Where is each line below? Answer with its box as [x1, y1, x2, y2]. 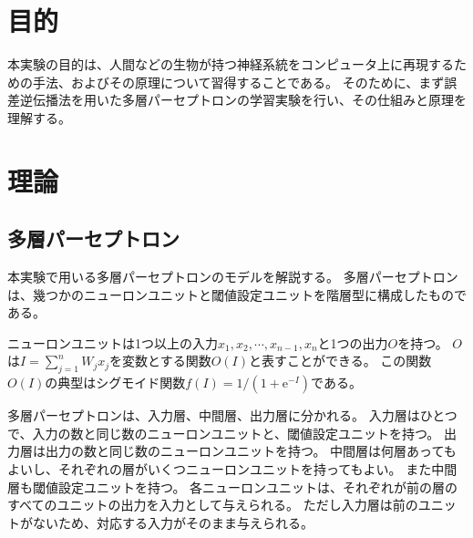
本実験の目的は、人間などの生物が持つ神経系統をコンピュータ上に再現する [7, 55, 454, 74]
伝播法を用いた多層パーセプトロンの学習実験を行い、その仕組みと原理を [32, 90, 467, 109]
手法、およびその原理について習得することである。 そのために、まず [32, 72, 445, 91]
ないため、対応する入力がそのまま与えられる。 [32, 512, 314, 532]
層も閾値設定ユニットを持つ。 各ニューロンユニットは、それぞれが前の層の [7, 477, 458, 496]
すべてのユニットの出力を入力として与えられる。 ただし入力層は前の [7, 495, 418, 514]
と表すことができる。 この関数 [248, 351, 432, 370]
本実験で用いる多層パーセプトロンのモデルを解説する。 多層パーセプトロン [7, 267, 458, 286]
